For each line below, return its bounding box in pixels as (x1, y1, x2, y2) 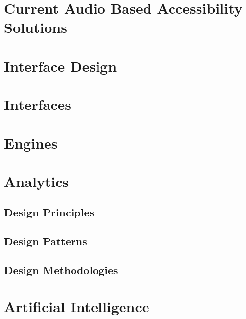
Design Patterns (4, 234, 87, 249)
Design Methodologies (4, 263, 118, 278)
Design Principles (4, 205, 95, 220)
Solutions (4, 17, 67, 37)
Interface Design (4, 55, 117, 76)
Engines (4, 133, 58, 153)
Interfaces (4, 94, 72, 114)
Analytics (4, 171, 69, 191)
